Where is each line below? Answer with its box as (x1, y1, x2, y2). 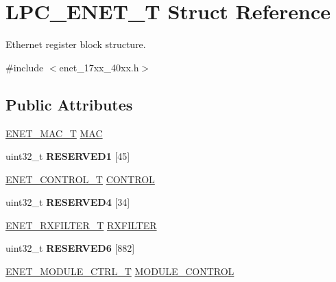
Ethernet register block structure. (5, 37, 146, 51)
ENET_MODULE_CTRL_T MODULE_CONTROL (5, 264, 235, 279)
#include (5, 60, 44, 74)
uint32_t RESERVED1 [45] (5, 149, 130, 163)
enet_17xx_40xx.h (59, 60, 139, 74)
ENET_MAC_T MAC (5, 126, 103, 140)
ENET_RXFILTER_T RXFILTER (5, 218, 157, 232)
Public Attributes (5, 93, 133, 115)
